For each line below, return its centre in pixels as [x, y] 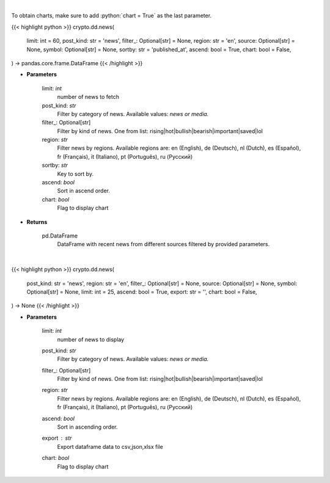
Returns [37, 222]
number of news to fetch [88, 97]
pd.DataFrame [60, 236]
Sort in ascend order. [83, 191]
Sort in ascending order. [88, 427]
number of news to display [91, 340]
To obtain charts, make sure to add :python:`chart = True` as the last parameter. [112, 16]
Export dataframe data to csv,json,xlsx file [110, 446]
